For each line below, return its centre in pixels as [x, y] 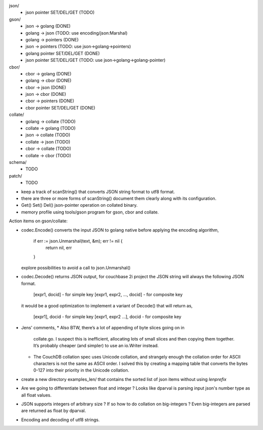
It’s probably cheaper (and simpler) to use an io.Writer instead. [96, 346]
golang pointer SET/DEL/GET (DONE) [63, 53]
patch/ [16, 176]
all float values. [36, 395]
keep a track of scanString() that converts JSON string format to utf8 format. [98, 192]
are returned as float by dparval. [54, 411]
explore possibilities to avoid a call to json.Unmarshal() [76, 268]
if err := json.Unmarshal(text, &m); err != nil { [78, 241]
